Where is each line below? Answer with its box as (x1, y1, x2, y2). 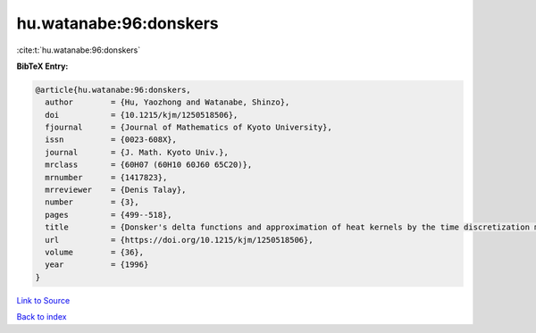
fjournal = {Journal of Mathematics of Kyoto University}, (45, 122, 332, 133)
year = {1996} (45, 260, 149, 270)
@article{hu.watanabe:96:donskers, (35, 85, 191, 95)
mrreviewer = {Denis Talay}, (45, 185, 187, 196)
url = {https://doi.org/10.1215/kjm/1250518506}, (45, 235, 314, 245)
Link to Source (16, 295, 71, 305)
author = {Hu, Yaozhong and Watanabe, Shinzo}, (45, 97, 290, 107)
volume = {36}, (45, 247, 145, 257)
